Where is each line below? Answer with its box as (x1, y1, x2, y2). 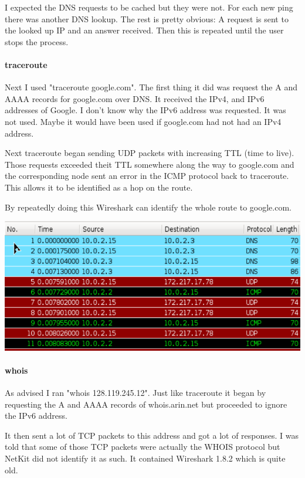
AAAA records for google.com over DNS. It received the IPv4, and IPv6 (5, 92, 265, 104)
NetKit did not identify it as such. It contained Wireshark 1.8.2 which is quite (5, 452, 286, 464)
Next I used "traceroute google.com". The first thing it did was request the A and (5, 81, 297, 93)
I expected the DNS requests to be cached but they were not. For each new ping (5, 1, 293, 13)
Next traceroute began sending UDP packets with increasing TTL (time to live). (5, 147, 294, 159)
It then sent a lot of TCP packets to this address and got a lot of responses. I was (5, 429, 299, 441)
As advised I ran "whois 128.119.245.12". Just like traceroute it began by (5, 387, 266, 398)
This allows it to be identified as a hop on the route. (5, 181, 193, 193)
